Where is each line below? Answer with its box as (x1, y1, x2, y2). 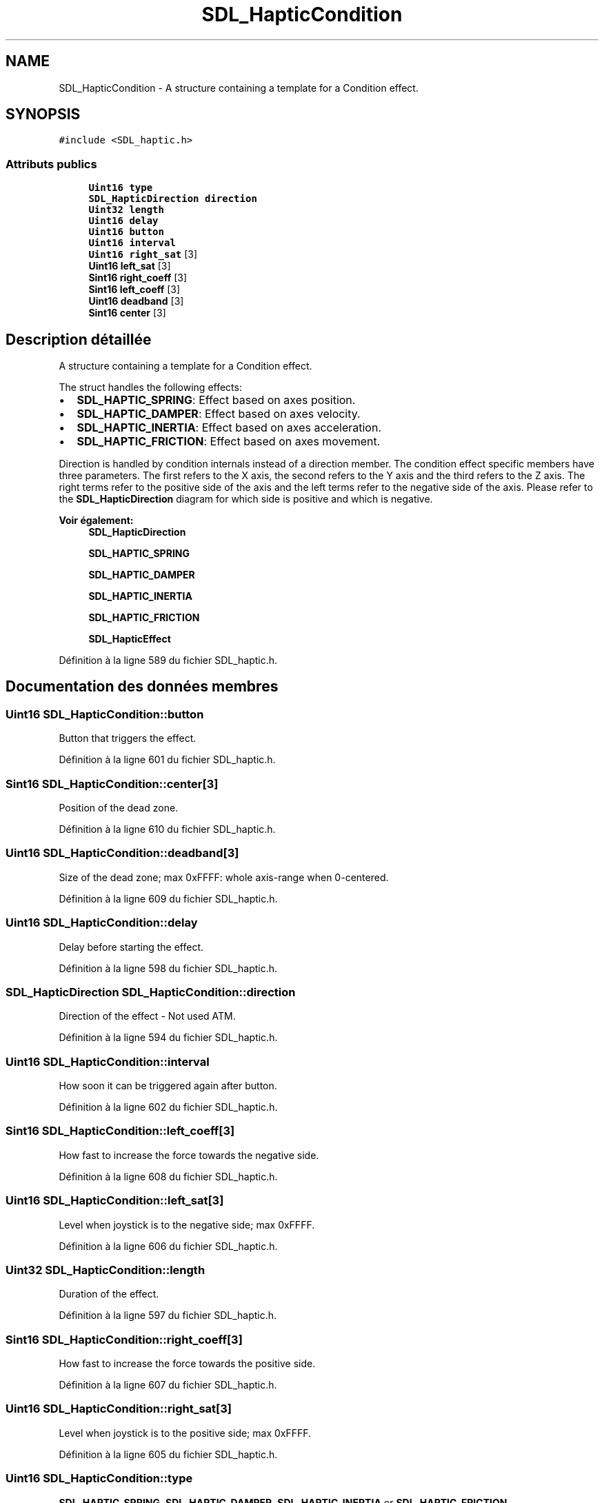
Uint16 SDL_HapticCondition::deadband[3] (6, 846, 239, 860)
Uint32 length (88, 204, 164, 216)
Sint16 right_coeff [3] (88, 272, 188, 284)
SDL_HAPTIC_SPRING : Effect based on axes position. (77, 393, 356, 407)
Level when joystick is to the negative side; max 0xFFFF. (59, 1218, 315, 1231)
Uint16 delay (88, 215, 159, 227)
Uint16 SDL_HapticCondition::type (6, 1471, 193, 1486)
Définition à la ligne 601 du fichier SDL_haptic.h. (59, 754, 276, 766)
